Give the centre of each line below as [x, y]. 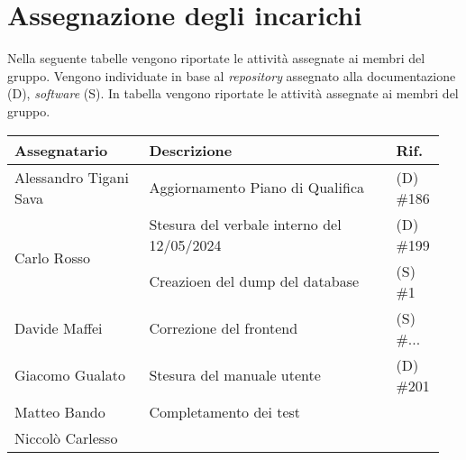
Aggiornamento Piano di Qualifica [256, 187]
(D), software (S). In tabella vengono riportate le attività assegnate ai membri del [233, 93]
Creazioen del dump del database [254, 281]
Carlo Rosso [52, 258]
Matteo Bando [60, 411]
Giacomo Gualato [70, 375]
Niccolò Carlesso [66, 437]
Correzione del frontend [224, 328]
